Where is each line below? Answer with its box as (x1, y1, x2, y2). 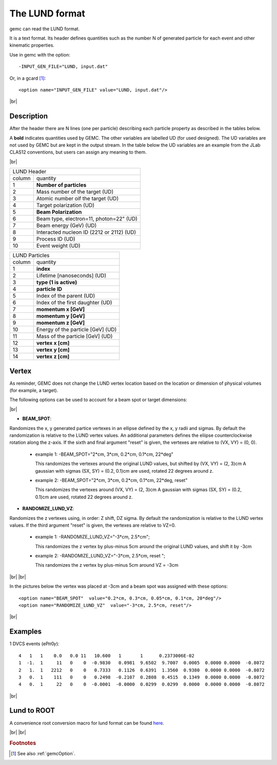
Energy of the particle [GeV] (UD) (36, 326, 117, 333)
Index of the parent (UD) (36, 292, 95, 300)
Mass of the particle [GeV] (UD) (36, 333, 113, 340)
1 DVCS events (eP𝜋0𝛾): (9, 641, 60, 647)
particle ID (36, 286, 63, 293)
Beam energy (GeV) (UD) (36, 222, 97, 229)
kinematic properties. (9, 42, 55, 48)
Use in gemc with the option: (9, 51, 70, 58)
